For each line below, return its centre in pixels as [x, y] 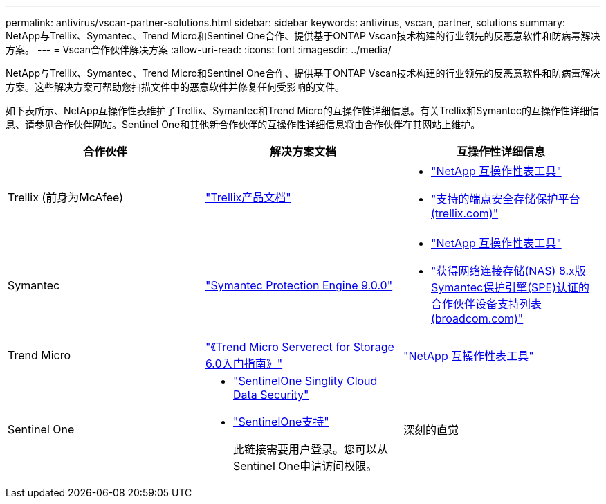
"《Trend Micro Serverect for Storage [300, 347]
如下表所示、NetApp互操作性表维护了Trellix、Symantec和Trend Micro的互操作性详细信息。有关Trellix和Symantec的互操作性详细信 [303, 110]
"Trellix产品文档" [248, 197]
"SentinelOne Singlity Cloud [305, 381]
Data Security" [271, 395]
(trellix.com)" [465, 213]
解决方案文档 [303, 152]
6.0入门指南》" [244, 363]
